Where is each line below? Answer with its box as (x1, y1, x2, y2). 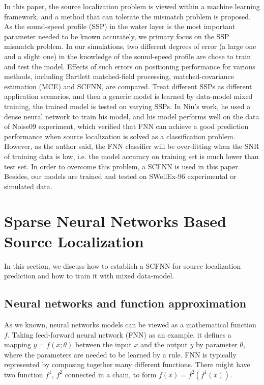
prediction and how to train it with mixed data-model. (4, 270, 174, 281)
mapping (4, 339, 31, 350)
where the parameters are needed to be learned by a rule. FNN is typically (4, 349, 237, 360)
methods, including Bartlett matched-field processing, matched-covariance (4, 71, 234, 82)
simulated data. (4, 181, 52, 191)
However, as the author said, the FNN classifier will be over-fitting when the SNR (4, 141, 259, 151)
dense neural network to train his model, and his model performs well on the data (4, 111, 259, 121)
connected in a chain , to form (65, 369, 157, 379)
